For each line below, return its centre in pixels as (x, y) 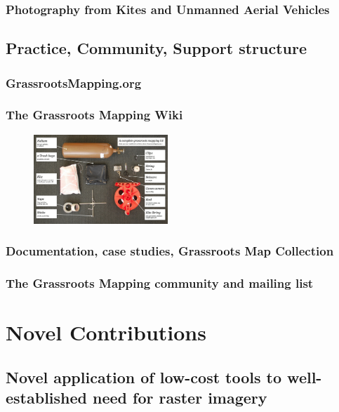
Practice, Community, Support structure (157, 48)
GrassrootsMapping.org (74, 82)
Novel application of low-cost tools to (144, 377)
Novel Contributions (106, 332)
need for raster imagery (180, 398)
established (46, 398)
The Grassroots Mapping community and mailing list (160, 283)
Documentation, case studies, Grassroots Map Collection (170, 251)
